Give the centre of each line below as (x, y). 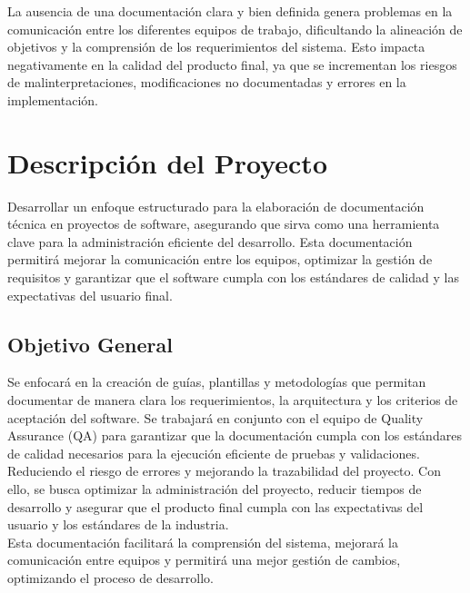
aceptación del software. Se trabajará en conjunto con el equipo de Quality (215, 417)
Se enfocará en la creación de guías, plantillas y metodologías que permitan (217, 382)
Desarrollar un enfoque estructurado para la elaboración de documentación (216, 206)
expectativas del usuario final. (90, 295)
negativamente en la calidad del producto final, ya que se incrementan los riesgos (232, 64)
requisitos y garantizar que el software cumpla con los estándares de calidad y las (233, 277)
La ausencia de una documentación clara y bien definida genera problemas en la (230, 11)
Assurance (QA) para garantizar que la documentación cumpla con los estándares (235, 435)
